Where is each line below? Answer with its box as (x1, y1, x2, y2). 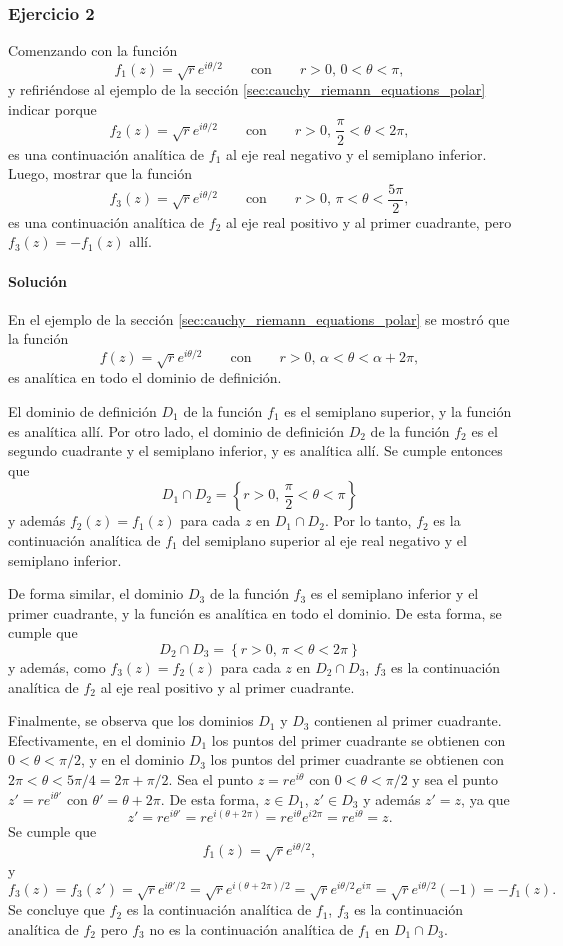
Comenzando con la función (8, 40, 178, 61)
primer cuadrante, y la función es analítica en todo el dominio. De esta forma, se (8, 602, 502, 623)
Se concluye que (8, 899, 105, 920)
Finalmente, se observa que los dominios (8, 710, 254, 731)
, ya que (461, 788, 510, 809)
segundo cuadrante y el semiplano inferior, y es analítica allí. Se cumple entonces (8, 440, 503, 461)
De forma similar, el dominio (8, 583, 184, 604)
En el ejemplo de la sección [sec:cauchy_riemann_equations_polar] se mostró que (8, 308, 510, 329)
